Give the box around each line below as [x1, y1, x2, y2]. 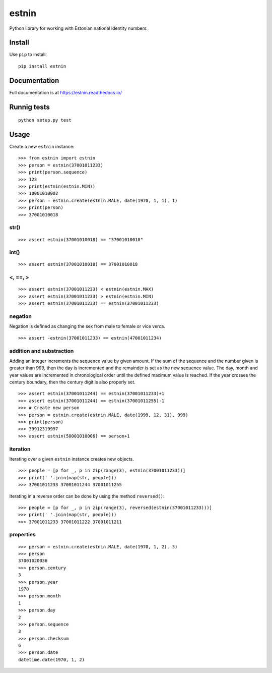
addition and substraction [9, 347, 74, 354]
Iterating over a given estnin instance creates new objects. [9, 456, 134, 462]
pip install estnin [18, 63, 66, 69]
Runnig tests [9, 102, 50, 111]
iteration [9, 445, 31, 453]
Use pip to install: [9, 51, 47, 58]
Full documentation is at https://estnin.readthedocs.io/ [9, 89, 122, 95]
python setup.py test [18, 118, 72, 123]
